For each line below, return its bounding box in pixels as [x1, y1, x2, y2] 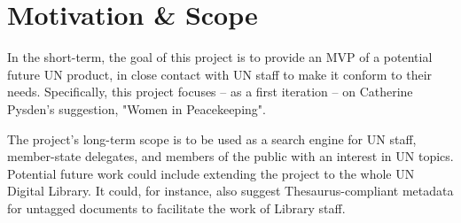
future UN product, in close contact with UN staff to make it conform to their [7, 65, 433, 83]
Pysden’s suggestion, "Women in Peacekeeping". [7, 99, 266, 118]
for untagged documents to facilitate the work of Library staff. [7, 198, 346, 217]
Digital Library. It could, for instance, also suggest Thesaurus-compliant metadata [7, 181, 454, 200]
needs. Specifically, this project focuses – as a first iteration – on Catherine [7, 82, 413, 101]
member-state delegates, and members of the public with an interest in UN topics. [7, 147, 454, 165]
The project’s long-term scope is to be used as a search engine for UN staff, [7, 129, 417, 148]
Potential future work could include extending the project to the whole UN [7, 164, 415, 182]
